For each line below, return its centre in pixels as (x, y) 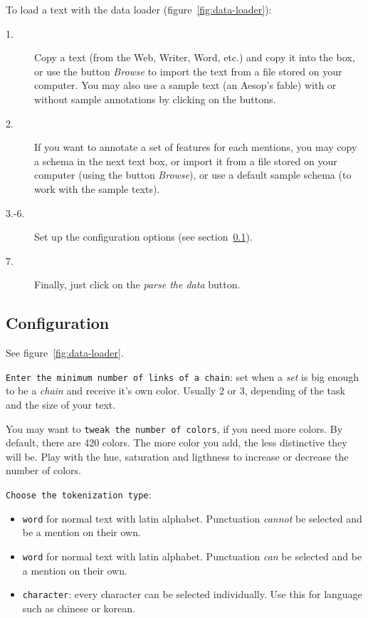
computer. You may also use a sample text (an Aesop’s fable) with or (185, 85)
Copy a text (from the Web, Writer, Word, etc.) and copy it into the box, (195, 57)
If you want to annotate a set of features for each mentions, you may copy (196, 147)
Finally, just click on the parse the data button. (137, 284)
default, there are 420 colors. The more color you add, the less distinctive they (177, 442)
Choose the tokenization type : (79, 494)
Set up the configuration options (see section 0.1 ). (143, 237)
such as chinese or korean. (79, 608)
